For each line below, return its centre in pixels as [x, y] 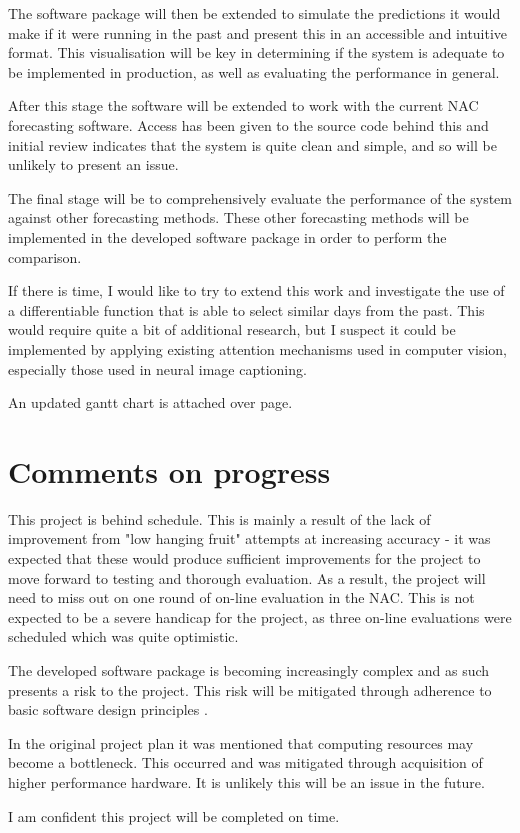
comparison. [45, 256]
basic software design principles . [108, 709]
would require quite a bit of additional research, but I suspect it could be [232, 329]
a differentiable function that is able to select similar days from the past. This [246, 309]
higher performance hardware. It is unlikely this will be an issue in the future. [246, 781]
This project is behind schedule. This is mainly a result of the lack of [219, 518]
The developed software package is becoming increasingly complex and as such [249, 669]
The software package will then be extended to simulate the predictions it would [254, 13]
